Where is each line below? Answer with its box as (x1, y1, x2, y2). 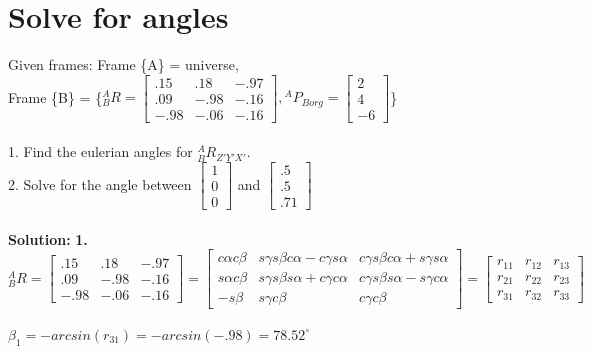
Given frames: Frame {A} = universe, (8, 54, 239, 75)
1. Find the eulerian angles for (8, 141, 193, 162)
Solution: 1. (8, 228, 88, 249)
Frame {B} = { (8, 86, 103, 107)
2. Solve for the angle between (8, 173, 192, 194)
